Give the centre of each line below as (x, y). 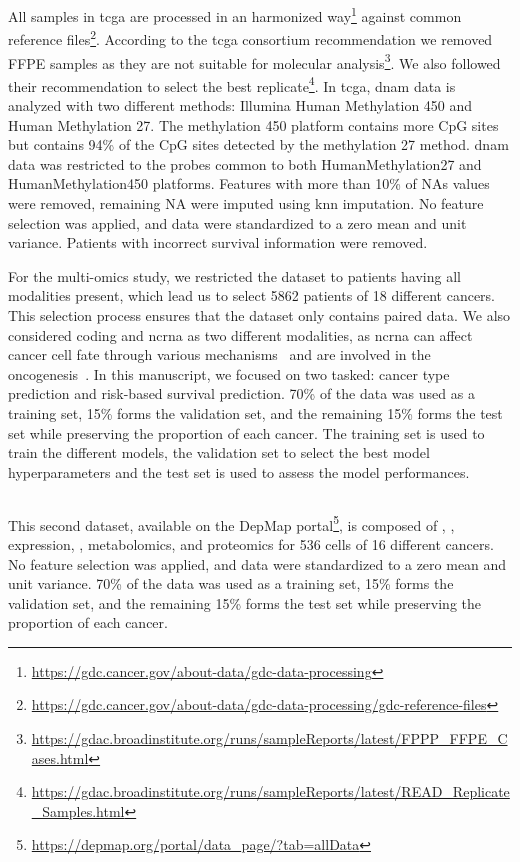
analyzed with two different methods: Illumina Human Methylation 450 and (240, 105)
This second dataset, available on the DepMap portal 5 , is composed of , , (231, 523)
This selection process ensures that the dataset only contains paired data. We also (259, 314)
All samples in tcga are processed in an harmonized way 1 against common (235, 14)
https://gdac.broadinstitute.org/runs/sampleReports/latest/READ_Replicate (270, 791)
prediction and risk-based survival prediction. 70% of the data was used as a (241, 393)
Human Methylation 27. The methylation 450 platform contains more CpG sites (253, 124)
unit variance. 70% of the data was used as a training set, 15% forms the (231, 583)
